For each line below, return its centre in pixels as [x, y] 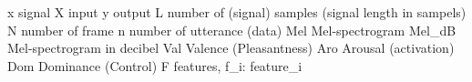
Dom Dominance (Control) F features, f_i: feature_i [155, 65]
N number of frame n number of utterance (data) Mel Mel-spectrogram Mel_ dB [232, 30]
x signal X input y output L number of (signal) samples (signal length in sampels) [237, 12]
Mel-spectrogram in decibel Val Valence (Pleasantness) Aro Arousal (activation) [231, 48]
